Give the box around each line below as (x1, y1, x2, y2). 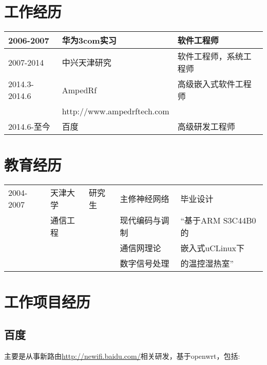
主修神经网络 (120, 193, 169, 205)
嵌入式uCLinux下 (180, 242, 245, 254)
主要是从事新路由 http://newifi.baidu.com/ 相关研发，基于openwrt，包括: (4, 350, 240, 361)
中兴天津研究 (62, 56, 111, 69)
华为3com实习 (62, 34, 117, 47)
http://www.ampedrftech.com (62, 105, 169, 117)
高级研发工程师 (177, 120, 235, 133)
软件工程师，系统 (177, 50, 243, 63)
